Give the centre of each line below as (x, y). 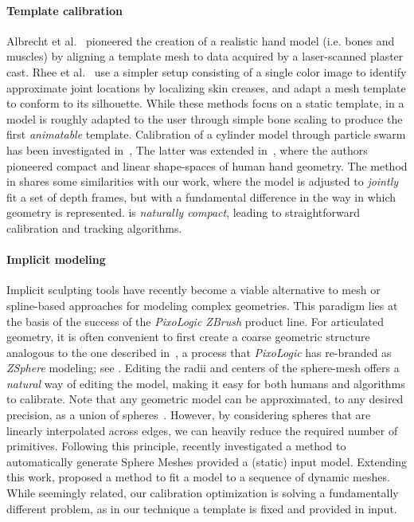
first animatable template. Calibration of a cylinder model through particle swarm (206, 134)
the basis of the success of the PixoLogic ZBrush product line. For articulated (195, 321)
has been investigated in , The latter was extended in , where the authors (187, 149)
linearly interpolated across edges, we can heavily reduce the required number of (202, 430)
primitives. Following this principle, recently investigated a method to (176, 446)
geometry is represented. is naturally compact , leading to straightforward (184, 212)
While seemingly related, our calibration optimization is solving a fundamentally (203, 493)
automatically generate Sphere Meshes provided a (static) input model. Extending (207, 461)
